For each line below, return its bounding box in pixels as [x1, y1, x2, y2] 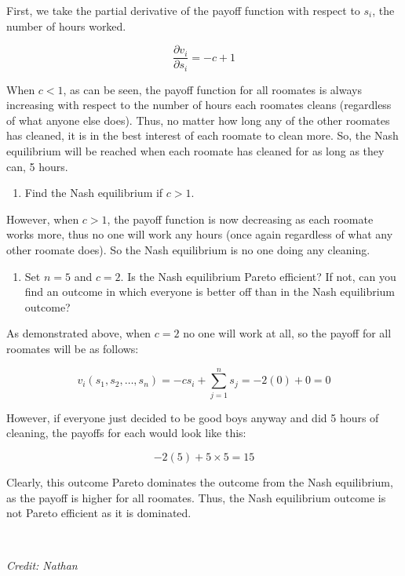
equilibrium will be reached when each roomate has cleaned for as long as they [6, 143, 385, 159]
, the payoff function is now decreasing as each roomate [107, 210, 374, 227]
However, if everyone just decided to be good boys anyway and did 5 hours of [6, 409, 379, 425]
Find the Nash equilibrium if [24, 184, 163, 201]
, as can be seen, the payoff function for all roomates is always [63, 81, 362, 97]
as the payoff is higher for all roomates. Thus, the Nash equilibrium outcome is [6, 489, 386, 505]
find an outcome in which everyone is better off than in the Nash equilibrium [24, 283, 396, 300]
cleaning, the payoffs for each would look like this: [6, 425, 246, 441]
